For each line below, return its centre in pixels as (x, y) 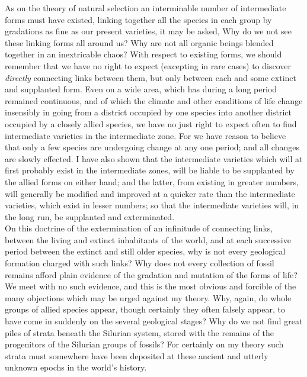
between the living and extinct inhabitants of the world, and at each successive (148, 239)
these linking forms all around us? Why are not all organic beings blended (139, 42)
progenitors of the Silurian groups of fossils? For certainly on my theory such (144, 344)
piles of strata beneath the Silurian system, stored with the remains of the (140, 332)
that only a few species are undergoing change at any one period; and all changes (152, 147)
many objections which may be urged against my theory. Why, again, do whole (148, 297)
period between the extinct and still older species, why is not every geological (145, 251)
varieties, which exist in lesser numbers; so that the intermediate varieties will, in (152, 205)
